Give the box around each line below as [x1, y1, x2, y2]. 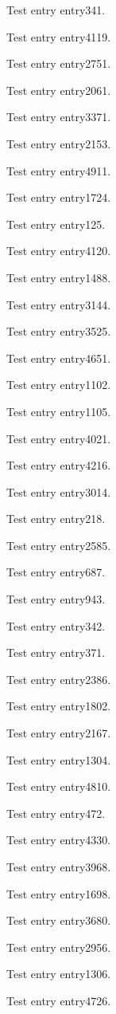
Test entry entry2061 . [6, 81, 111, 98]
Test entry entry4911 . [6, 162, 111, 179]
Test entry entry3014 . [6, 483, 111, 500]
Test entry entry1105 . [6, 403, 111, 419]
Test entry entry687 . [6, 564, 106, 580]
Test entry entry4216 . [6, 457, 111, 474]
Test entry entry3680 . [6, 912, 111, 929]
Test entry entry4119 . [6, 28, 111, 45]
